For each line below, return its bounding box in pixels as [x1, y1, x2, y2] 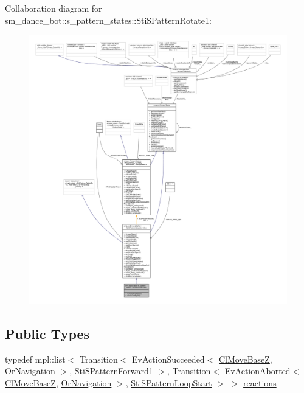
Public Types [5, 324, 90, 343]
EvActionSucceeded [132, 352, 205, 365]
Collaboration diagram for [5, 2, 102, 14]
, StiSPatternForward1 [69, 364, 153, 377]
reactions [243, 376, 277, 389]
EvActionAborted [224, 364, 291, 377]
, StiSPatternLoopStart [125, 376, 212, 389]
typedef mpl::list [5, 352, 66, 365]
